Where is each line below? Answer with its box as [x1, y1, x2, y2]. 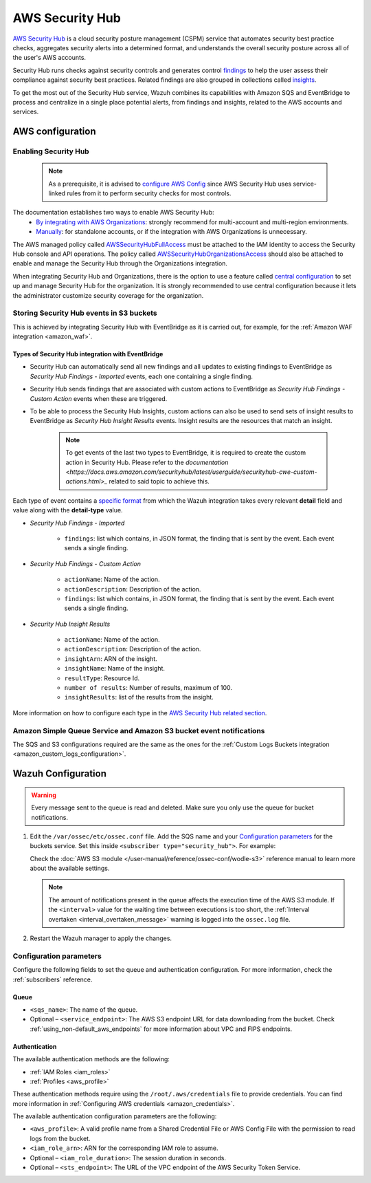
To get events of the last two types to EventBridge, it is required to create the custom [65, 448, 306, 457]
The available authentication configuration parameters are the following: [12, 1112, 217, 1120]
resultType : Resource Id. [64, 674, 140, 682]
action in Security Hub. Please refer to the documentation [65, 458, 229, 466]
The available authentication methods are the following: [12, 1055, 170, 1063]
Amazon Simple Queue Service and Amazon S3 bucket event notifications [12, 726, 265, 735]
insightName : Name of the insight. [64, 664, 165, 673]
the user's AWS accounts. [12, 54, 86, 62]
